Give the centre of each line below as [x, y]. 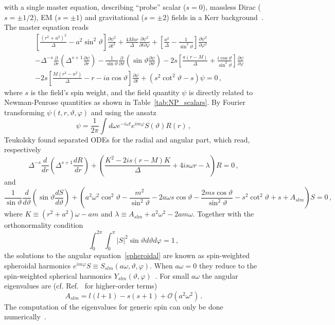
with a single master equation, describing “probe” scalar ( [95, 7]
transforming [24, 112]
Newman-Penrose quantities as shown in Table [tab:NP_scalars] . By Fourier [125, 102]
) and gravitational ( [112, 17]
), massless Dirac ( [232, 7]
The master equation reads [46, 27]
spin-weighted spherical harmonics [58, 275]
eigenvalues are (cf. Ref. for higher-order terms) [81, 286]
